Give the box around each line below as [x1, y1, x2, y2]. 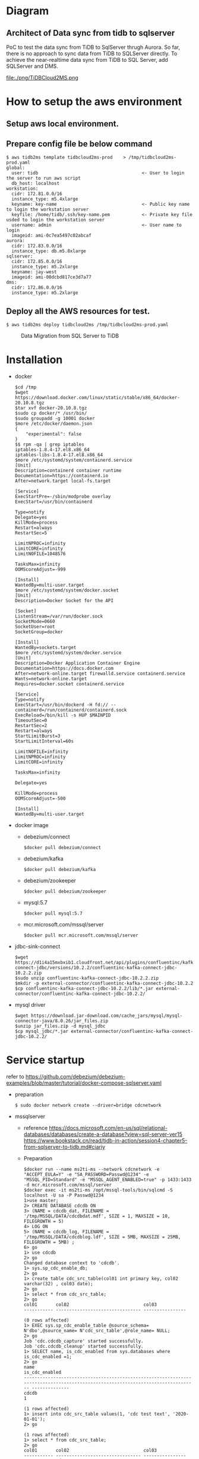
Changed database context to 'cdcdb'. [23, 1260, 120, 1266]
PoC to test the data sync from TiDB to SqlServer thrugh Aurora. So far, [6, 43, 181, 51]
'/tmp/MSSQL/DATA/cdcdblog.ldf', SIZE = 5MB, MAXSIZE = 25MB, [23, 1234, 181, 1240]
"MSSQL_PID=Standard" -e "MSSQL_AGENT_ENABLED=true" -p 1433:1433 [23, 1177, 192, 1183]
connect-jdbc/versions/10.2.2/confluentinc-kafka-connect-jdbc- [14, 965, 178, 971]
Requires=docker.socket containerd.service [14, 681, 125, 687]
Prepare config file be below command [6, 139, 153, 149]
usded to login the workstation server [6, 217, 105, 223]
